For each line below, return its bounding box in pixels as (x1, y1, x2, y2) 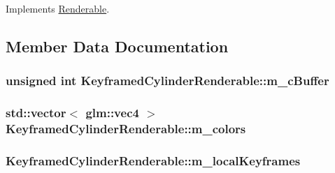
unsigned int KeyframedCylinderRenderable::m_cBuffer (6, 72, 329, 89)
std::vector (6, 104, 66, 121)
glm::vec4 (85, 104, 139, 121)
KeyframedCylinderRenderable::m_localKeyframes (6, 151, 301, 169)
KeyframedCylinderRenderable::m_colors (6, 120, 246, 137)
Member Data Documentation (6, 35, 229, 57)
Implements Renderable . (6, 1, 110, 15)
